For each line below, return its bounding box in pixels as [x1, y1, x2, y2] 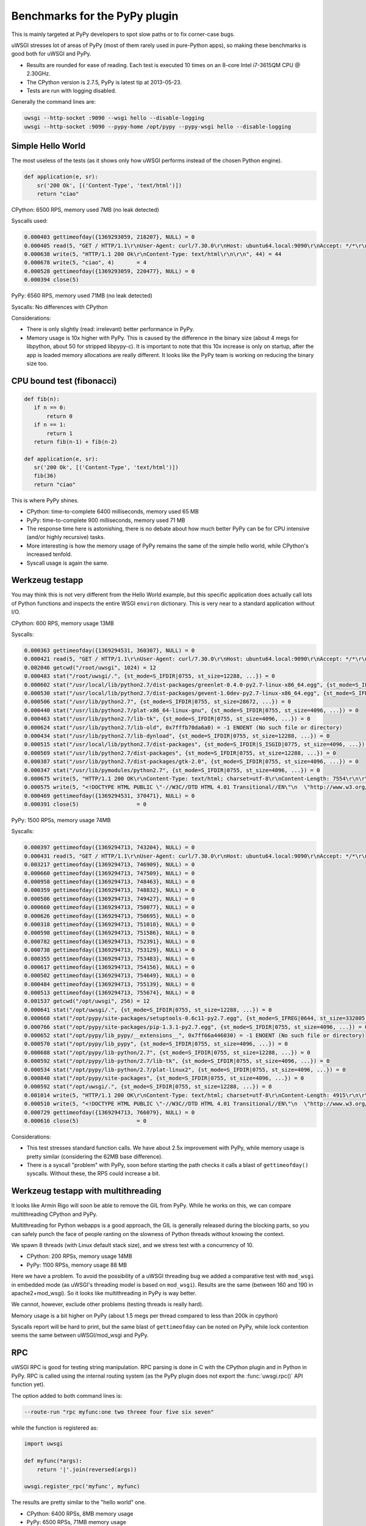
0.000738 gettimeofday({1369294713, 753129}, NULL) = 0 [24, 947, 195, 953]
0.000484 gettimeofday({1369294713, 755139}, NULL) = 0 [24, 980, 195, 988]
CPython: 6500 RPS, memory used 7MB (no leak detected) [11, 206, 160, 213]
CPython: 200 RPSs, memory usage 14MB [26, 1253, 132, 1260]
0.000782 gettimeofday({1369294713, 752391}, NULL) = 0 [24, 938, 195, 945]
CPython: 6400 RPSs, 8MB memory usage [26, 1510, 134, 1517]
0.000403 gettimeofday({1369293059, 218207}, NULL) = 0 [24, 234, 195, 240]
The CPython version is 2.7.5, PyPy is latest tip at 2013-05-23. [26, 78, 182, 85]
